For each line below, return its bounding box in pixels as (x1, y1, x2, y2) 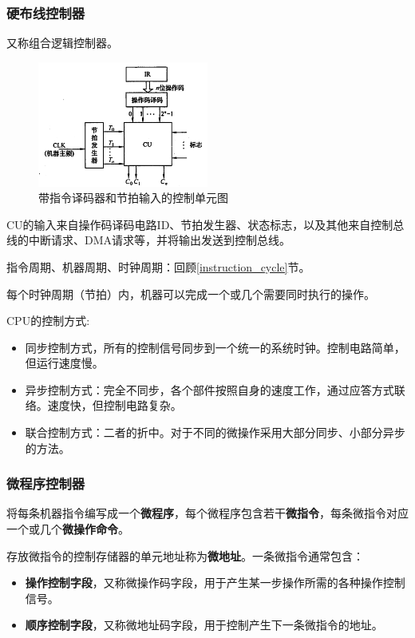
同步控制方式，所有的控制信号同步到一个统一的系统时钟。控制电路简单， (25, 339, 405, 355)
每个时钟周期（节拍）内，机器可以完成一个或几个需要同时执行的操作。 (6, 285, 375, 302)
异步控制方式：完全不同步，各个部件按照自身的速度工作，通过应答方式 (25, 381, 394, 398)
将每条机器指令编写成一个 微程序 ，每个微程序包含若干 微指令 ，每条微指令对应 (6, 505, 409, 521)
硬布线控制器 (6, 2, 85, 22)
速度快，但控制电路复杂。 (47, 397, 182, 414)
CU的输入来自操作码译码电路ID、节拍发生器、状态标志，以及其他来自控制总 (6, 216, 405, 232)
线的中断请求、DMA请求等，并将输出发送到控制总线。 (6, 232, 291, 248)
